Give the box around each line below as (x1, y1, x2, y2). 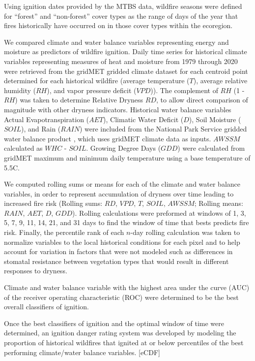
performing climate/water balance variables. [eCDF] (4, 347, 160, 357)
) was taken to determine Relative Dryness (15, 95, 143, 105)
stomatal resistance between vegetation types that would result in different (4, 256, 229, 266)
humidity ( (4, 85, 36, 95)
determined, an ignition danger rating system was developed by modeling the (4, 328, 236, 338)
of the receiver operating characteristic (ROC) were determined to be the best (4, 292, 239, 302)
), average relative (193, 75, 248, 86)
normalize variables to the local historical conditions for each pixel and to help (4, 236, 240, 247)
